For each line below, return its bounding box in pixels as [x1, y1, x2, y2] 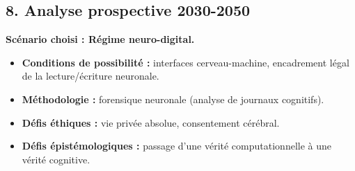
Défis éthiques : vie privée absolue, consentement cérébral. [22, 115, 280, 129]
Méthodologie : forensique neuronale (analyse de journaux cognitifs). [22, 91, 324, 106]
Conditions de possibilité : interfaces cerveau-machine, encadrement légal [22, 55, 349, 69]
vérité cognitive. [22, 152, 90, 166]
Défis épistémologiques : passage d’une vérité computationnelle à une [22, 138, 331, 153]
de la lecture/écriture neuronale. [22, 69, 159, 83]
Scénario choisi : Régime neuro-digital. [6, 32, 195, 46]
